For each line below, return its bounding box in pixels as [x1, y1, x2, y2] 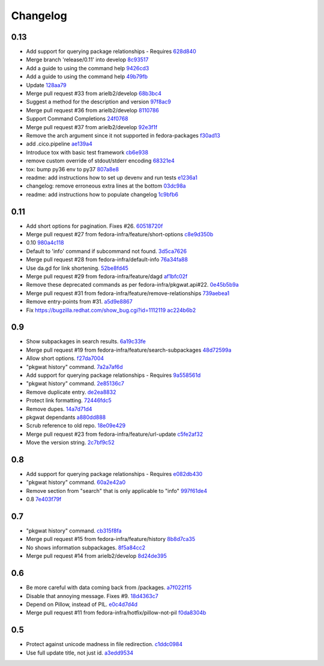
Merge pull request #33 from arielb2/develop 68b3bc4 [26, 90, 162, 97]
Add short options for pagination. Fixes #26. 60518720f [26, 222, 163, 230]
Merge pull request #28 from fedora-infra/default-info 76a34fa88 [26, 256, 188, 263]
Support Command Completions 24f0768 [26, 115, 128, 123]
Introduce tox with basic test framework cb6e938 [26, 148, 149, 156]
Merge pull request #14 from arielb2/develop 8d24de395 [26, 552, 167, 560]
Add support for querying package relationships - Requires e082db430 [26, 471, 203, 478]
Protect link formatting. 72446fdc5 [26, 397, 112, 404]
